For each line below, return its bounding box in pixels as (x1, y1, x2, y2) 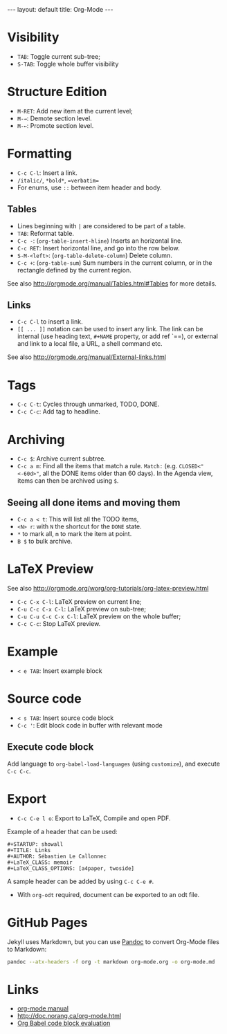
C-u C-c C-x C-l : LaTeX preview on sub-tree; (17, 605, 147, 613)
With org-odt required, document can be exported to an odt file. (17, 890, 200, 898)
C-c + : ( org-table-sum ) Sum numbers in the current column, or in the (17, 258, 212, 267)
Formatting (7, 146, 73, 162)
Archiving (7, 432, 65, 447)
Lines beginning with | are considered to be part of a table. (17, 221, 185, 230)
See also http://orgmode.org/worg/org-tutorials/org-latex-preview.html (7, 584, 209, 593)
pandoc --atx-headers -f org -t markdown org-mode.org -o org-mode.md (7, 958, 215, 966)
